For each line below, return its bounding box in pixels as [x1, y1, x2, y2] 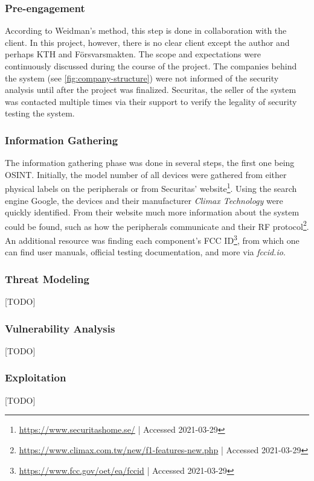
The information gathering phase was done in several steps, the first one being [5, 156, 295, 169]
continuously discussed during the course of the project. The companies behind [5, 60, 297, 72]
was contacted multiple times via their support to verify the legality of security [5, 95, 297, 107]
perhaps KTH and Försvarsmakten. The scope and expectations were [5, 48, 261, 60]
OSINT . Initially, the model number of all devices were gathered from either [5, 168, 287, 180]
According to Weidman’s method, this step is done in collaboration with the [5, 24, 287, 37]
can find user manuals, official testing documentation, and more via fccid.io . [5, 246, 286, 258]
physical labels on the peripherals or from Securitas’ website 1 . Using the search [5, 180, 297, 195]
